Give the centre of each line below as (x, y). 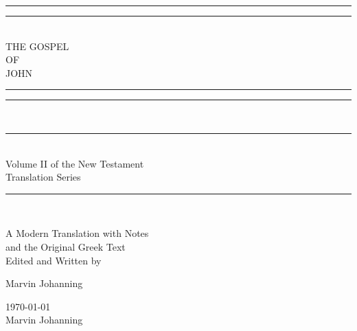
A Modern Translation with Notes (77, 233)
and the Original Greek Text (66, 246)
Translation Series (43, 177)
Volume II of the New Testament (75, 163)
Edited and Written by (54, 260)
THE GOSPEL (37, 46)
